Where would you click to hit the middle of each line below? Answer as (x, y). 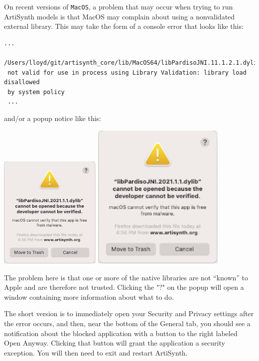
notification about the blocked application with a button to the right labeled (121, 333)
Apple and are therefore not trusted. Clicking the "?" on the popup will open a (124, 287)
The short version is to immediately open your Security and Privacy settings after (129, 313)
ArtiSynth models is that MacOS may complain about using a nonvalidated (120, 16)
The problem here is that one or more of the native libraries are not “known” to (126, 277)
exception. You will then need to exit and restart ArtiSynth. (96, 352)
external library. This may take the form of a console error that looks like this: (124, 26)
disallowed (22, 82)
